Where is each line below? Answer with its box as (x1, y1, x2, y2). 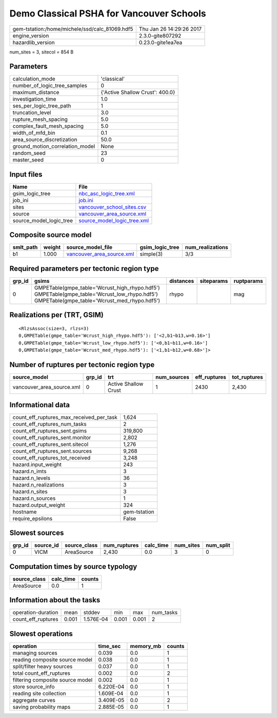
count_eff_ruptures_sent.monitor (12, 434, 91, 441)
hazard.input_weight (12, 461, 62, 468)
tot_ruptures (231, 373, 264, 381)
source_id (34, 542, 59, 549)
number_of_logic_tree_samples (12, 82, 87, 89)
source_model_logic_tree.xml (78, 217, 149, 224)
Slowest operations (9, 629, 73, 638)
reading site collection (12, 690, 66, 697)
